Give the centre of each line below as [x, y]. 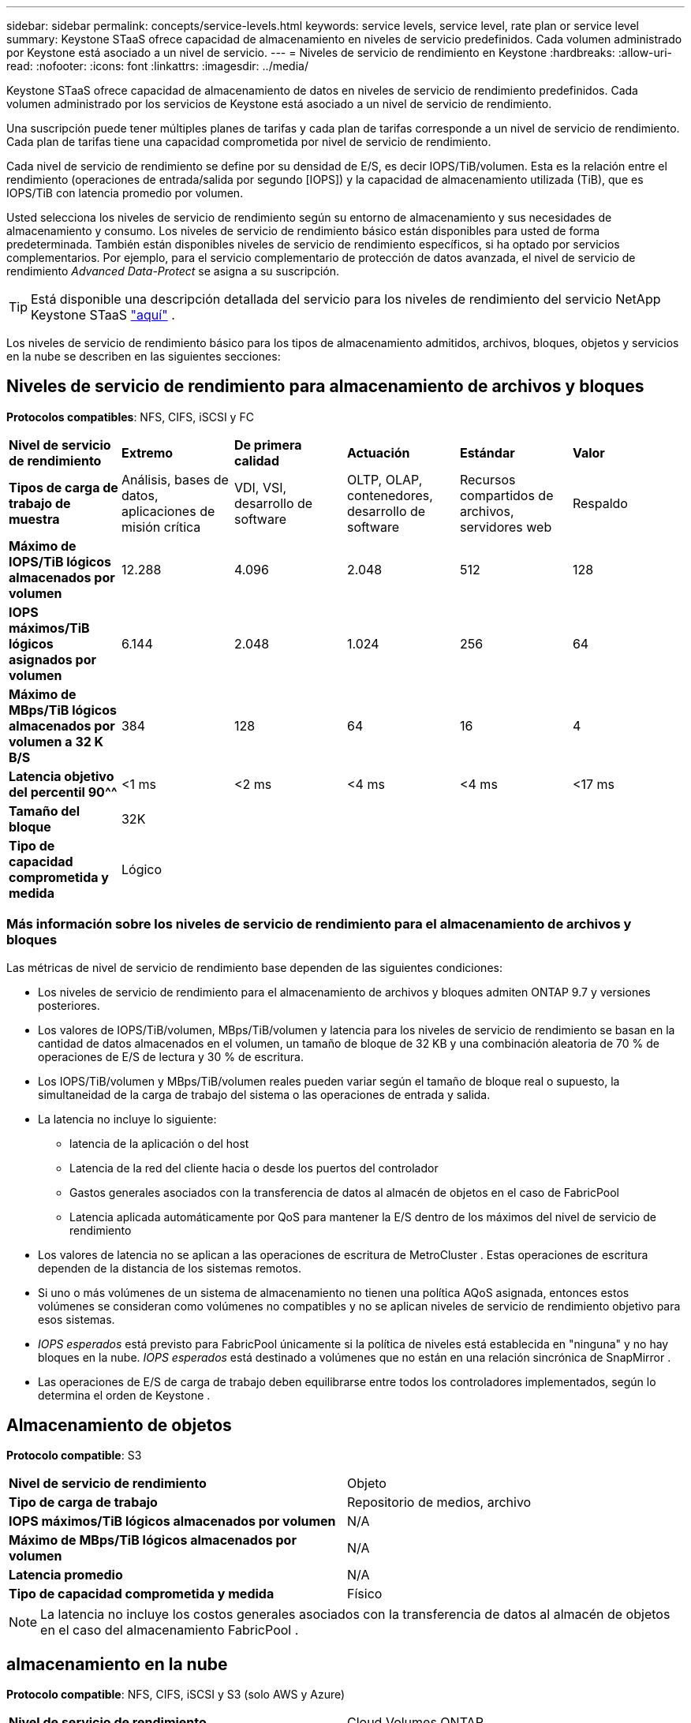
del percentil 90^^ [63, 792]
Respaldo [600, 503]
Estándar [487, 452]
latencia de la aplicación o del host [159, 1143]
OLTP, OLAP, [385, 479]
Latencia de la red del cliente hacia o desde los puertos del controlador [254, 1168]
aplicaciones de [168, 511]
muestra [34, 519]
